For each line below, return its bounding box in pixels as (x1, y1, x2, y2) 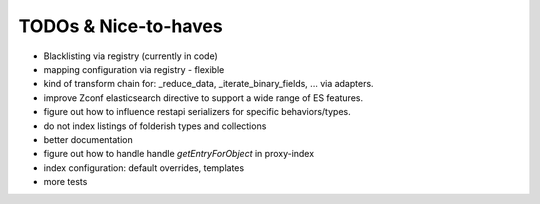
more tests (43, 176, 88, 188)
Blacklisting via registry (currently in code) (43, 50, 219, 62)
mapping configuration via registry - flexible (43, 63, 225, 75)
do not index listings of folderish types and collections (43, 120, 267, 132)
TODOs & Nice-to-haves (18, 15, 224, 37)
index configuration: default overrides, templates (43, 161, 245, 174)
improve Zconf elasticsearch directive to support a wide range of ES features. (43, 91, 364, 104)
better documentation (43, 133, 134, 145)
